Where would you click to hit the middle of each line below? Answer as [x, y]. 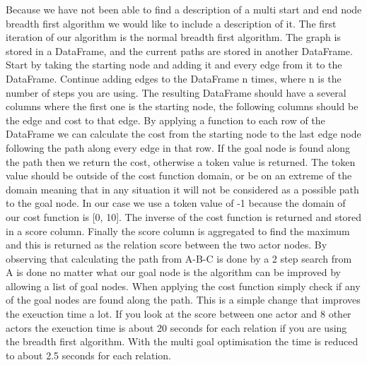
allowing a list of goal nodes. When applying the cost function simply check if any [183, 286]
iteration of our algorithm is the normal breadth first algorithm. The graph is [173, 37]
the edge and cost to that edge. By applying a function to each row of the [165, 120]
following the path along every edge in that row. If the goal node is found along [178, 147]
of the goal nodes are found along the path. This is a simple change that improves [183, 300]
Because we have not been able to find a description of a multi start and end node [184, 9]
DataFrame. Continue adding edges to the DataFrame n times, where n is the [174, 78]
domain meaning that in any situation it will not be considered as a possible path [182, 189]
